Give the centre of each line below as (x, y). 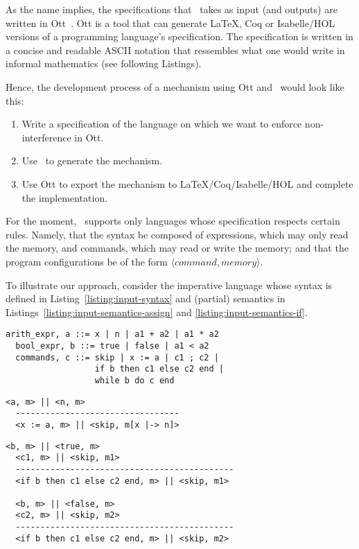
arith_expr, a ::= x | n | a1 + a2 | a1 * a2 (112, 334)
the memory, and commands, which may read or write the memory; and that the (177, 248)
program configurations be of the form (87, 261)
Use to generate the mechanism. (92, 160)
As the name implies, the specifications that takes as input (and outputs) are (172, 9)
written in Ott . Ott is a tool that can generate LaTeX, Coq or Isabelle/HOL (170, 23)
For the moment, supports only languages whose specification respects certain (173, 221)
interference (46, 137)
